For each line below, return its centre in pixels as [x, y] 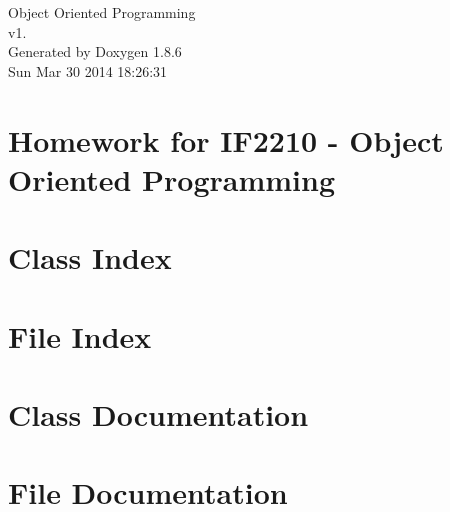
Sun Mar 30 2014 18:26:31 [88, 70]
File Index [80, 335]
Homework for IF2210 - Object [226, 139]
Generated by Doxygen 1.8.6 [95, 51]
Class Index [90, 257]
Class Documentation [158, 413]
